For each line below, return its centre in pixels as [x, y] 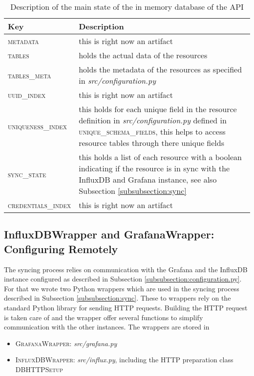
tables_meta [30, 75]
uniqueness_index [38, 126]
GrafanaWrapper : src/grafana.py [66, 343]
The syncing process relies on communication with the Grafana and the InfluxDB [126, 269]
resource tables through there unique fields [151, 143]
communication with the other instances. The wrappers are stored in [107, 327]
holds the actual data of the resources [143, 55]
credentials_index [40, 205]
